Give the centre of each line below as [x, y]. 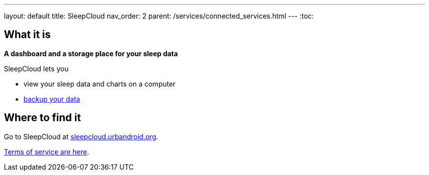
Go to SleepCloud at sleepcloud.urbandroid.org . [81, 136]
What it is [27, 35]
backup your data [52, 99]
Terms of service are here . [47, 152]
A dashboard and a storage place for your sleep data [91, 53]
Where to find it [43, 118]
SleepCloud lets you [36, 68]
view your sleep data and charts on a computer [100, 84]
